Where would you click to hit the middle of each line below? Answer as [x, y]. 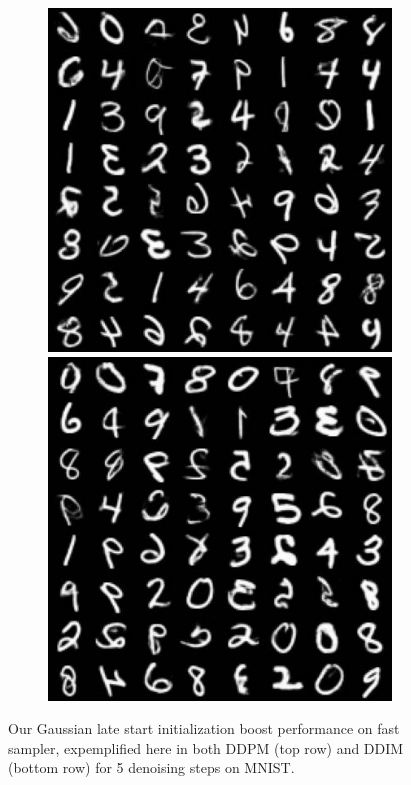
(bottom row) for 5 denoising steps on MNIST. [151, 767]
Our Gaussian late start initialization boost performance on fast [204, 728]
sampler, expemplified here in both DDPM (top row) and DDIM [206, 747]
